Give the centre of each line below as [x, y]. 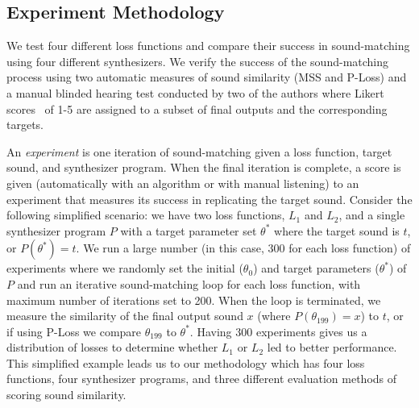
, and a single [372, 215]
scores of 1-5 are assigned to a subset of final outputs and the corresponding [197, 108]
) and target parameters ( [316, 268]
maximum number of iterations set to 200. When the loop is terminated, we [194, 300]
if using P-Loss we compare [74, 331]
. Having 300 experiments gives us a [278, 331]
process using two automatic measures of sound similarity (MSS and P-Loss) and [207, 77]
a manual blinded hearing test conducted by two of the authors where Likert [195, 92]
